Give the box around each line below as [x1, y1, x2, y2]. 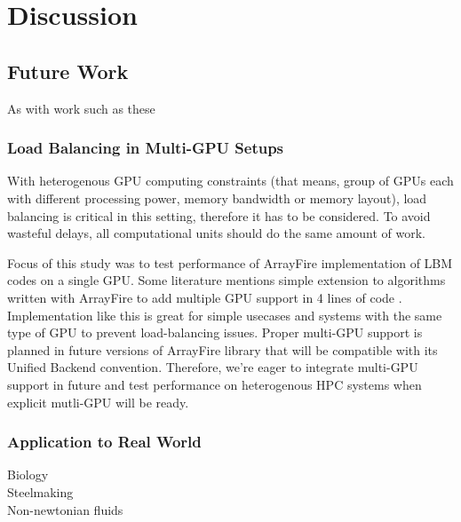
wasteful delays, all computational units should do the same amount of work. [7, 224, 425, 242]
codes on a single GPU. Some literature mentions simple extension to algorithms [7, 271, 446, 289]
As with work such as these [7, 99, 155, 117]
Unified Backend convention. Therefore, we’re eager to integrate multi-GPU [7, 358, 418, 376]
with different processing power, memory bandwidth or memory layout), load [7, 188, 427, 207]
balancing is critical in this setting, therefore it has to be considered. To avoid [7, 206, 431, 225]
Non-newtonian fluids [7, 500, 123, 518]
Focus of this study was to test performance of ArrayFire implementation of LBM [7, 253, 453, 272]
